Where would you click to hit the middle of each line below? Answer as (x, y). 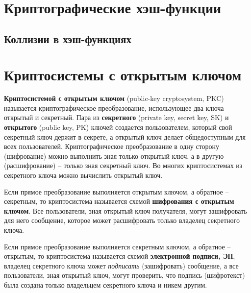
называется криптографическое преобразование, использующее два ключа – (117, 108)
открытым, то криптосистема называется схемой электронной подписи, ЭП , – (122, 256)
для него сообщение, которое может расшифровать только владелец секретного (122, 220)
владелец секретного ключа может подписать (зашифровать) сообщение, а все (121, 265)
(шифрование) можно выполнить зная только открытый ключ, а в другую (114, 156)
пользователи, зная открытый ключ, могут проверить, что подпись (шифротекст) (125, 275)
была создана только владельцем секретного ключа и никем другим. (106, 284)
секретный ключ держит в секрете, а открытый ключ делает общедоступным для (125, 136)
